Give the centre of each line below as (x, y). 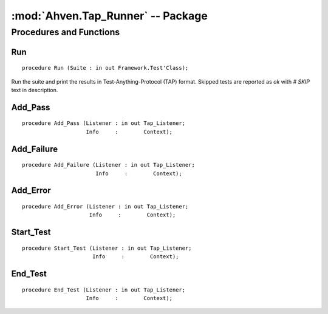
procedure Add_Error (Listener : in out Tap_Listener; (105, 206)
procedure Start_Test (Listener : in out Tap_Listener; (107, 248)
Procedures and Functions (66, 32)
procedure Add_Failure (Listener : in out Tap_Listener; (109, 165)
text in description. (35, 90)
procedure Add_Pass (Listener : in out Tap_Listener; (104, 123)
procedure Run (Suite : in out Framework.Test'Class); (105, 68)
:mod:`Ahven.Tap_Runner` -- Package (109, 16)
